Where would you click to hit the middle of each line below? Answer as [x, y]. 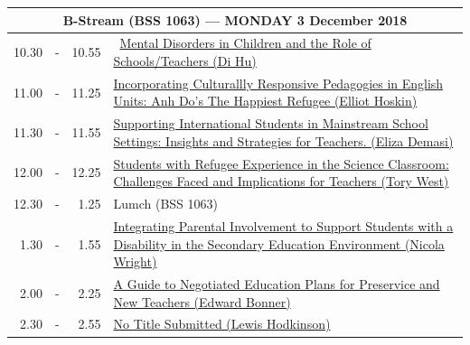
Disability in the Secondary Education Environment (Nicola [279, 243]
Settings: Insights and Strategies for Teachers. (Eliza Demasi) [283, 140]
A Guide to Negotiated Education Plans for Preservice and [277, 283]
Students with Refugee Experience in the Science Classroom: [281, 163]
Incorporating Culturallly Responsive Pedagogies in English [278, 83]
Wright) [135, 261]
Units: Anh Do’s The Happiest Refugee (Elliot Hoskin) [265, 101]
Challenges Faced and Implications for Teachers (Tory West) [281, 181]
